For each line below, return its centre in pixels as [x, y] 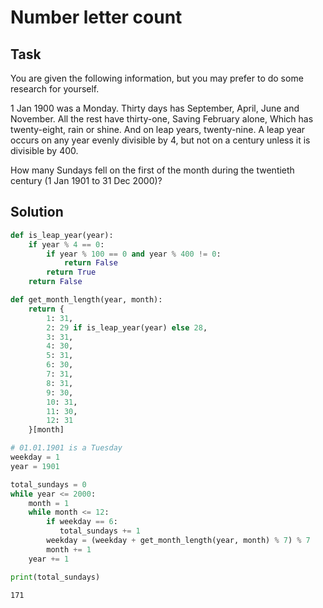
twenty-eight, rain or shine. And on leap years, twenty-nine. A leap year [158, 129]
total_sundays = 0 [48, 484]
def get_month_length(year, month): [86, 300]
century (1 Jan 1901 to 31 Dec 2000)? [86, 180]
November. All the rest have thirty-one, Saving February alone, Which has [162, 119]
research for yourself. [55, 89]
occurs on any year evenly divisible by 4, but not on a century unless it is [160, 140]
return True [71, 272]
